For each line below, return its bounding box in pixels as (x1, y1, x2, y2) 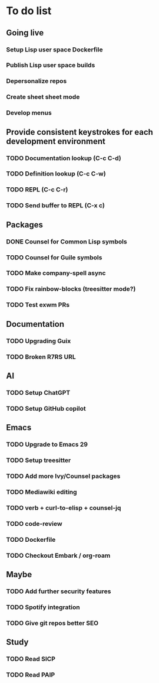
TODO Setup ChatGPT (6, 388, 71, 396)
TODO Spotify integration (6, 603, 81, 611)
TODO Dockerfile (6, 535, 56, 544)
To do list (6, 4, 52, 18)
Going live (6, 28, 44, 38)
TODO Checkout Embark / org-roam (6, 551, 111, 560)
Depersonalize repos (6, 77, 67, 85)
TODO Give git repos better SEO (6, 619, 99, 627)
